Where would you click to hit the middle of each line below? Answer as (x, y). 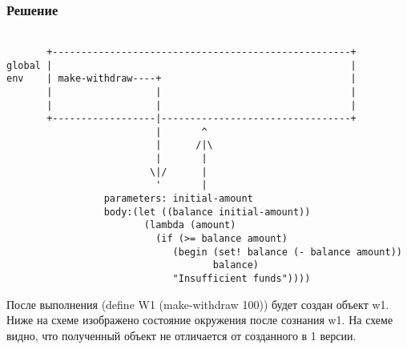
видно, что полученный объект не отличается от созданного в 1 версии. (181, 335)
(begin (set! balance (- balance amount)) (287, 252)
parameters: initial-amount (178, 199)
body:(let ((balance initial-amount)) (207, 212)
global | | (181, 65)
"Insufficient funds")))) (242, 279)
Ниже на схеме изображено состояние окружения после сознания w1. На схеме (200, 320)
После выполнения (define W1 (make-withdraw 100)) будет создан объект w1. (198, 304)
